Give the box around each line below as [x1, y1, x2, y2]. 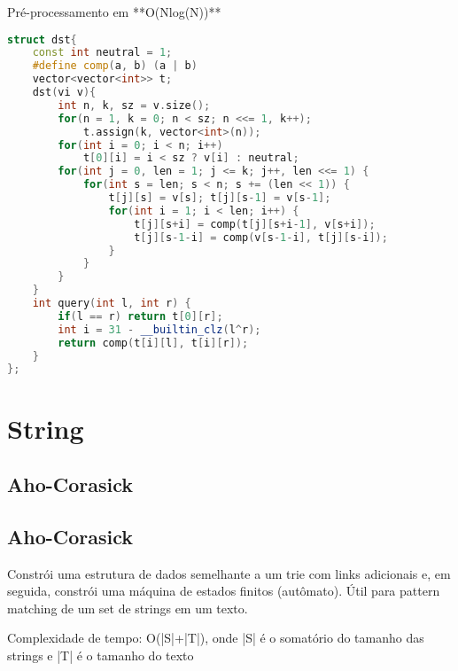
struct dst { [7, 33, 77, 46]
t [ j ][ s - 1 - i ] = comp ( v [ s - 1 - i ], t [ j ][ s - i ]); [134, 230, 388, 244]
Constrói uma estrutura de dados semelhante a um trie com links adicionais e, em [7, 564, 451, 582]
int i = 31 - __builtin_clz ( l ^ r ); [58, 323, 261, 336]
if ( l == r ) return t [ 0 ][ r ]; [58, 309, 223, 323]
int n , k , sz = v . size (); [58, 98, 211, 112]
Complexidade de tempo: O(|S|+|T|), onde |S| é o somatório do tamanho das [7, 628, 424, 647]
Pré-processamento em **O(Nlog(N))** [7, 3, 221, 20]
